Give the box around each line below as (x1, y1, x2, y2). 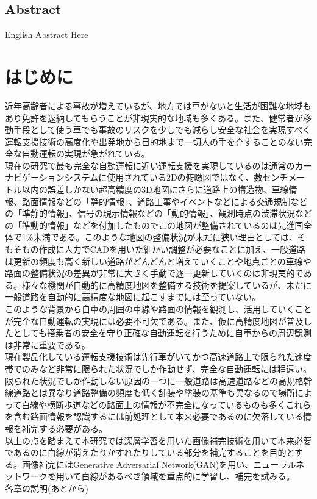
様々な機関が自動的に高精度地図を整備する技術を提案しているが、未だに (21, 278, 312, 291)
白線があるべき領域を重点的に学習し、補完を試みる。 (81, 470, 295, 483)
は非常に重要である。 (5, 338, 90, 351)
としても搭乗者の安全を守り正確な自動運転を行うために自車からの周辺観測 (13, 326, 312, 339)
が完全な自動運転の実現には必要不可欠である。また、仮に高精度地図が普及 (5, 314, 304, 327)
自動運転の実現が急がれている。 (21, 147, 150, 160)
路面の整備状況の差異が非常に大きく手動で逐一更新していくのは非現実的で (5, 267, 304, 279)
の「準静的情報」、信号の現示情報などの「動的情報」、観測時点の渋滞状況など (5, 207, 312, 220)
